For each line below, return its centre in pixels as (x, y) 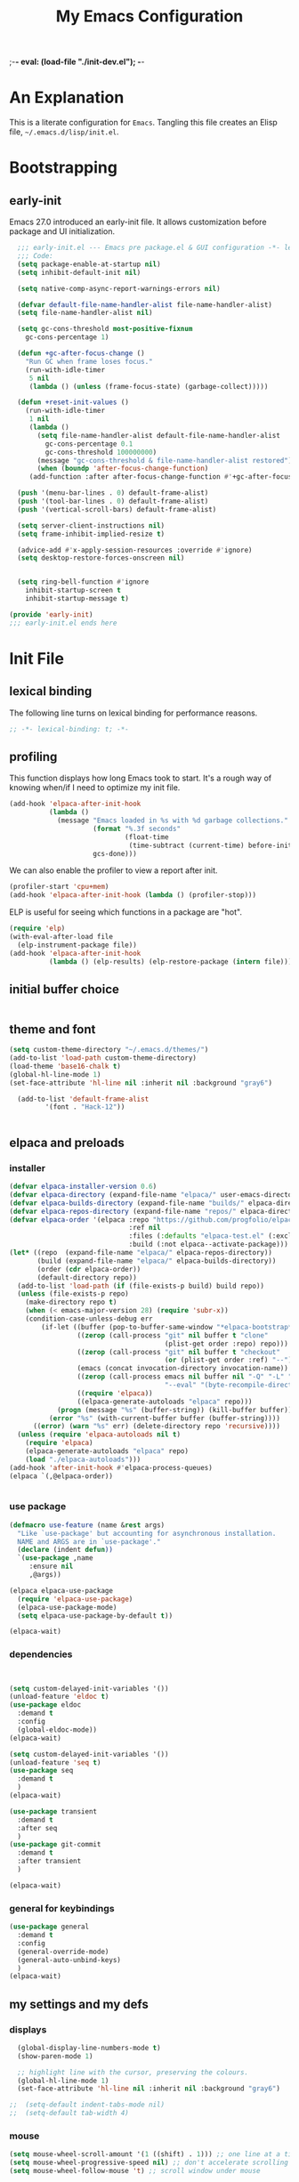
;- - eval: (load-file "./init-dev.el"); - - (77, 62)
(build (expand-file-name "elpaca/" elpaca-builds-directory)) (157, 1261)
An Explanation (67, 97)
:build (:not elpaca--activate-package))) (209, 1245)
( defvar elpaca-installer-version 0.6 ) (83, 1186)
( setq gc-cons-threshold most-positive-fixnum (105, 329)
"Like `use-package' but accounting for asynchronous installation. (147, 1533)
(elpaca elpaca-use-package (61, 1590)
